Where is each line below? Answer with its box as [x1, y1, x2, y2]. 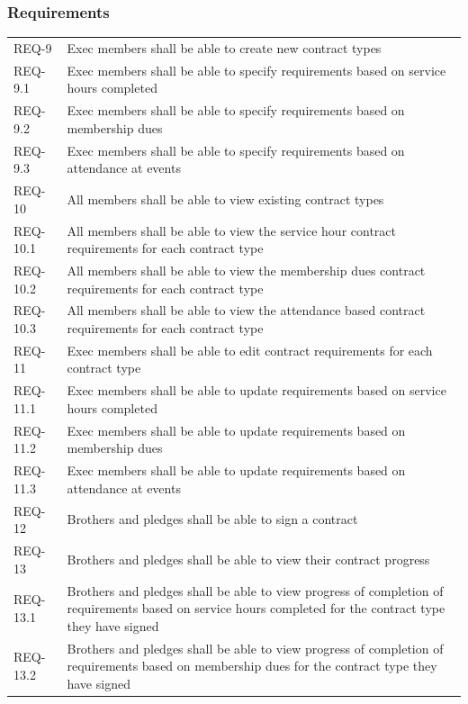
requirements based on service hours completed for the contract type [67, 599, 445, 618]
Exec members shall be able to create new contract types [67, 38, 382, 57]
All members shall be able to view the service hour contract [67, 221, 396, 239]
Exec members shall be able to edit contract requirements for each [67, 340, 433, 359]
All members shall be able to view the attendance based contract [67, 301, 426, 320]
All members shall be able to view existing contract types [67, 189, 384, 208]
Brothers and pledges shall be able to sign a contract [67, 510, 358, 528]
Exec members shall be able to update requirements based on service [67, 381, 446, 400]
